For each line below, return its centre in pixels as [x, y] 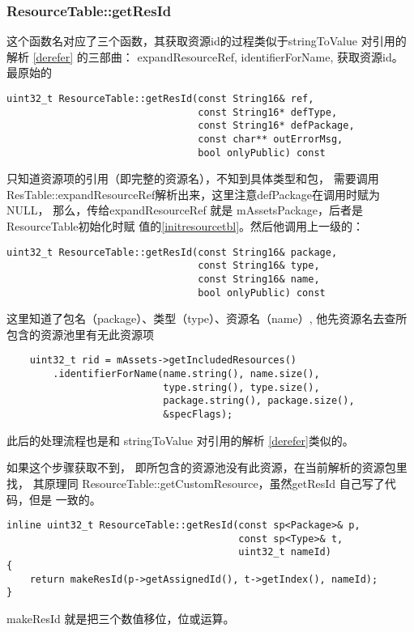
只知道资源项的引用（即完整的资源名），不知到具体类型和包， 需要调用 [193, 178]
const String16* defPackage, [276, 126]
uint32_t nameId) [285, 552]
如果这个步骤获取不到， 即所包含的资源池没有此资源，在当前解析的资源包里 [207, 467]
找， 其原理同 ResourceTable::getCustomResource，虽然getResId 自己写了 [196, 483]
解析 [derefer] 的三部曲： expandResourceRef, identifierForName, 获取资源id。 [205, 56]
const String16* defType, [268, 112]
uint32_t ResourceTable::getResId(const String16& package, [172, 252]
